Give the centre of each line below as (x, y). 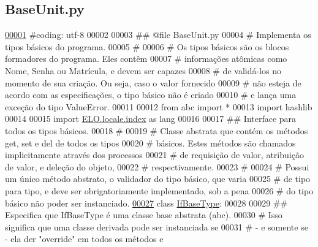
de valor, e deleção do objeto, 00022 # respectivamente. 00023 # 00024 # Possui (157, 166)
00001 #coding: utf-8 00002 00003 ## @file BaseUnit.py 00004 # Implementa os (158, 35)
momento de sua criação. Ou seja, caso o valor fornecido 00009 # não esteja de (153, 82)
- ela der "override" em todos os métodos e (84, 239)
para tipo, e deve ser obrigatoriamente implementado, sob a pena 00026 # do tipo (159, 190)
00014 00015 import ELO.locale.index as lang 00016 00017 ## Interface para (151, 119)
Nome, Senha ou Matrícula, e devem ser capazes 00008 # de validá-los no (143, 70)
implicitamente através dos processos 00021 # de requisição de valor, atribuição (154, 155)
